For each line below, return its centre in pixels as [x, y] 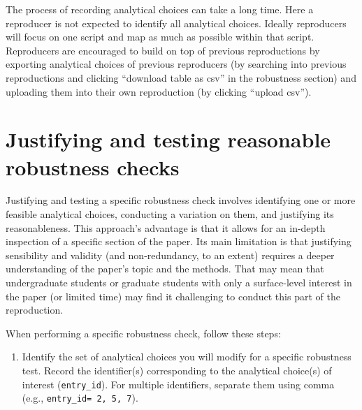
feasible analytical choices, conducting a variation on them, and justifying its [170, 214]
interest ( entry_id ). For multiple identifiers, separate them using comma [178, 384]
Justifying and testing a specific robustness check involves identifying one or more [181, 200]
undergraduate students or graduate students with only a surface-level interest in [179, 283]
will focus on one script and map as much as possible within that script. [160, 37]
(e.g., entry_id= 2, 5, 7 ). [80, 398]
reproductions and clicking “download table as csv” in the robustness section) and [181, 77]
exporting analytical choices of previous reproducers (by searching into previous [176, 64]
